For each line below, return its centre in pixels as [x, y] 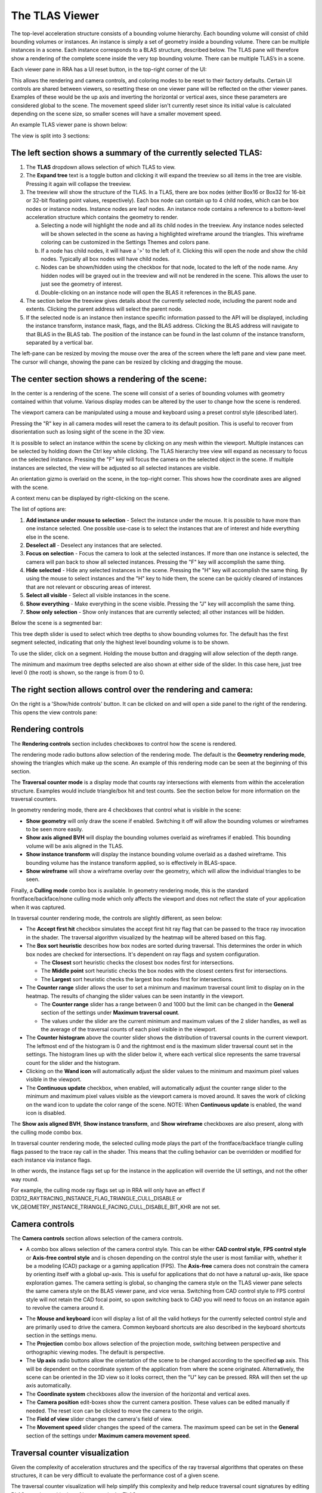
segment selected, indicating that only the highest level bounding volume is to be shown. [120, 643]
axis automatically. [49, 1386]
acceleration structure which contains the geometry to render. [102, 217]
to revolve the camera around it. [65, 1307]
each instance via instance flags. [51, 1160]
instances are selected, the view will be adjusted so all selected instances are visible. [115, 468]
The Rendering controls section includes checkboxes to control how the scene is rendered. [124, 744]
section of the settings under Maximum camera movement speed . [108, 1436]
